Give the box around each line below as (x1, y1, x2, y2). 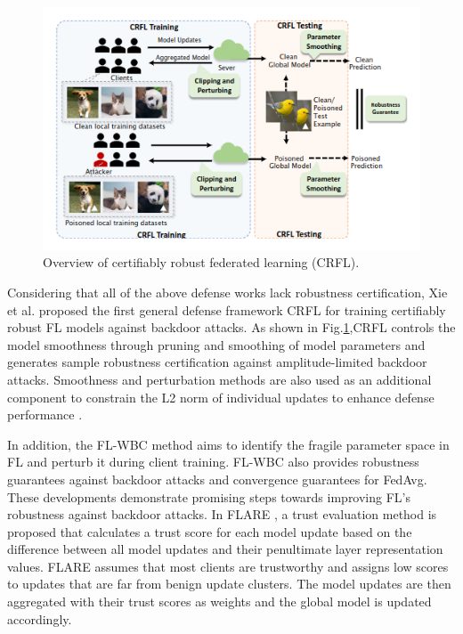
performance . (7, 405, 83, 424)
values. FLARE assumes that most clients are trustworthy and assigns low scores (7, 557, 449, 575)
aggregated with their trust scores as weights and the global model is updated (7, 592, 432, 611)
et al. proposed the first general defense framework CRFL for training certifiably (7, 300, 446, 319)
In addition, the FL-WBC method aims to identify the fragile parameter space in (7, 435, 450, 453)
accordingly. (7, 609, 72, 628)
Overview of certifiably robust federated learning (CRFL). (43, 253, 360, 272)
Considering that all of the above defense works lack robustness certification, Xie (7, 282, 448, 301)
